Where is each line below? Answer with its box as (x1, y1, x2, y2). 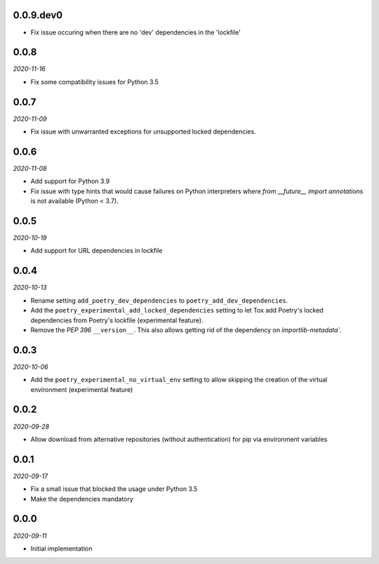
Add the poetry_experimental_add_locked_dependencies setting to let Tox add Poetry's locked (30, 306, 324, 315)
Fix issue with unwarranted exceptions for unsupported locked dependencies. (30, 127, 256, 136)
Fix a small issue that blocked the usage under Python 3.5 (30, 485, 198, 493)
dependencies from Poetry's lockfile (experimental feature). (30, 316, 204, 324)
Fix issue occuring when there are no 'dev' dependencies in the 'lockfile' (30, 28, 241, 37)
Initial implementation (30, 544, 93, 553)
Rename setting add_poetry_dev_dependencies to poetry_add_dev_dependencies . (30, 296, 288, 305)
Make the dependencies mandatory (30, 494, 133, 503)
